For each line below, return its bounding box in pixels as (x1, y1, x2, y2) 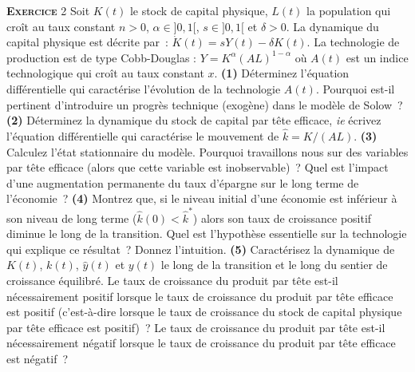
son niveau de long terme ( (6, 209, 137, 226)
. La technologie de (306, 34, 400, 50)
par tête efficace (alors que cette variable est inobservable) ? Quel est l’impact (6, 159, 389, 176)
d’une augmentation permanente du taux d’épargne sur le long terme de (6, 174, 359, 191)
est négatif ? (6, 350, 69, 366)
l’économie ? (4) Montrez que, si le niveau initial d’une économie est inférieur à (6, 190, 397, 207)
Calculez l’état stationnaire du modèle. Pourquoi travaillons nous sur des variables (6, 143, 409, 160)
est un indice (346, 49, 409, 65)
